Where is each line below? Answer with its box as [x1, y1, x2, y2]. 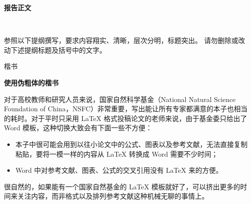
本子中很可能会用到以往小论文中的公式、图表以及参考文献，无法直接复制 [15, 139, 248, 149]
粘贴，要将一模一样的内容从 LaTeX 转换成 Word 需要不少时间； [15, 148, 218, 159]
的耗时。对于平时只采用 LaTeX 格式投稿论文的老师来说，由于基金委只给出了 [4, 113, 247, 123]
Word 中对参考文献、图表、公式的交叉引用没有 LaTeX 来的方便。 [15, 165, 223, 175]
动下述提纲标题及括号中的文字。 [4, 44, 106, 55]
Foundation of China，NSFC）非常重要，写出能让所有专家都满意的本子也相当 [4, 103, 248, 114]
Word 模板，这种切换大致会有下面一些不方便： [4, 122, 153, 133]
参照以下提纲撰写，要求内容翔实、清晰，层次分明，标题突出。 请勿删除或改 [4, 35, 245, 45]
